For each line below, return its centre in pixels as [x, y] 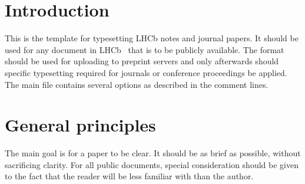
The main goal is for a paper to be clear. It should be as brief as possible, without [153, 153]
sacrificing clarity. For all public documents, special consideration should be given [152, 164]
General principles [80, 125]
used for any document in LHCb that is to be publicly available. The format [145, 49]
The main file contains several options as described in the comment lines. [137, 84]
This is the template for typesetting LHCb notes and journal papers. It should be [152, 38]
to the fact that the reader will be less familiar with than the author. [129, 176]
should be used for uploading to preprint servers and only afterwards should [142, 61]
